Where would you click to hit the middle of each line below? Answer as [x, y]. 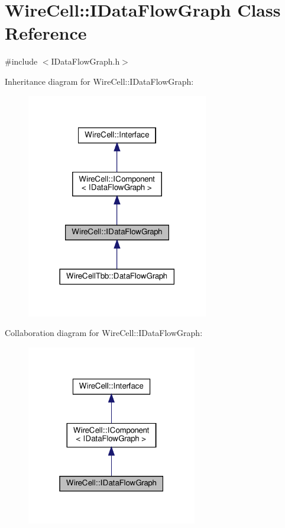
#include [21, 61]
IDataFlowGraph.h [85, 61]
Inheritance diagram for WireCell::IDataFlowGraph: [99, 81]
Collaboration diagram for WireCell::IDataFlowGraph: [104, 333]
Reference [46, 33]
